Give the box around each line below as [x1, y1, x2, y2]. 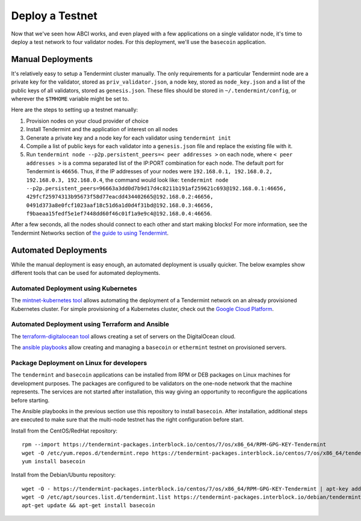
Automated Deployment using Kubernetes [11, 284, 138, 292]
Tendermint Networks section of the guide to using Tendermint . [11, 229, 168, 236]
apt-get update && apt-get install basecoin [22, 502, 156, 509]
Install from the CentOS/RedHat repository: [11, 427, 117, 434]
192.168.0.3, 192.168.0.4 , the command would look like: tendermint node [26, 176, 229, 183]
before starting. [11, 396, 50, 404]
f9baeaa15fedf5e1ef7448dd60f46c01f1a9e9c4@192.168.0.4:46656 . [26, 210, 212, 217]
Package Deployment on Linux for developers [11, 359, 147, 367]
